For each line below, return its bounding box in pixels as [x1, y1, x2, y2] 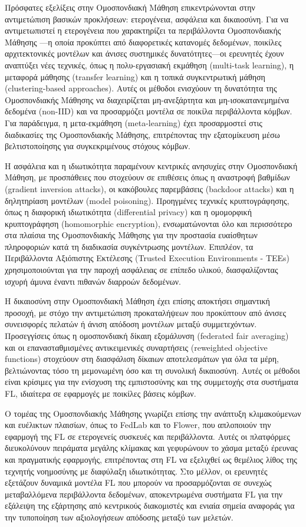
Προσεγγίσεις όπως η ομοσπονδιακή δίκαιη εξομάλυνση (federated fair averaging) [5, 330, 289, 342]
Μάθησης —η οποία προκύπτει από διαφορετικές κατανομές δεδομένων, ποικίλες [5, 35, 282, 48]
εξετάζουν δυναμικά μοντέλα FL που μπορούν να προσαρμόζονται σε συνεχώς [5, 476, 272, 489]
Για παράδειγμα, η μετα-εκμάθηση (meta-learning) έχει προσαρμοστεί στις [5, 116, 262, 129]
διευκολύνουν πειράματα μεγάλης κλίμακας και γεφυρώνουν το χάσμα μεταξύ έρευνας [5, 442, 298, 454]
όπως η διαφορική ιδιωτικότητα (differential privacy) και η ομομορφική [5, 206, 252, 218]
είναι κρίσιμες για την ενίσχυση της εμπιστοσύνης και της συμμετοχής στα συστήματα [5, 376, 298, 388]
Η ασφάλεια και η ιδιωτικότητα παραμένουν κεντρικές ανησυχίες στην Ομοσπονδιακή [5, 159, 298, 172]
